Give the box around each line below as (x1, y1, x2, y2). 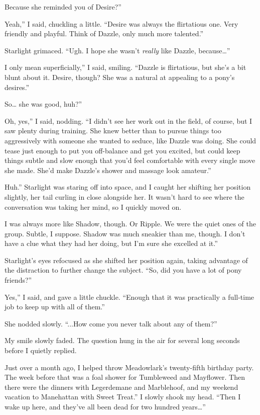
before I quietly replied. (5, 345, 77, 356)
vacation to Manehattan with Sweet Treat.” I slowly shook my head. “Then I (5, 391, 241, 402)
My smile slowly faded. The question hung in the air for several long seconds (5, 335, 240, 346)
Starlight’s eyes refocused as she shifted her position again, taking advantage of (5, 255, 248, 265)
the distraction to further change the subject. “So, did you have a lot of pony (5, 265, 242, 275)
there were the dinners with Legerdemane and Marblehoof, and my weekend (5, 381, 238, 392)
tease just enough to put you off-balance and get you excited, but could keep (5, 145, 240, 155)
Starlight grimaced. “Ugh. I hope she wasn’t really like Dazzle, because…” (5, 45, 230, 55)
